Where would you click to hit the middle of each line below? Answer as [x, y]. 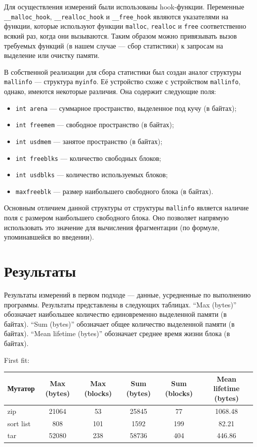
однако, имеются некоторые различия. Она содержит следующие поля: [110, 91]
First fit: [17, 360]
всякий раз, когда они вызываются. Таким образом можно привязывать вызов [120, 35]
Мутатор [21, 388]
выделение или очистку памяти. [52, 55]
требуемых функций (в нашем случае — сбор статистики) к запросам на [114, 45]
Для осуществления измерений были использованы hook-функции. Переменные [124, 6]
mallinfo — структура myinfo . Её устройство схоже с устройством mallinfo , [122, 81]
